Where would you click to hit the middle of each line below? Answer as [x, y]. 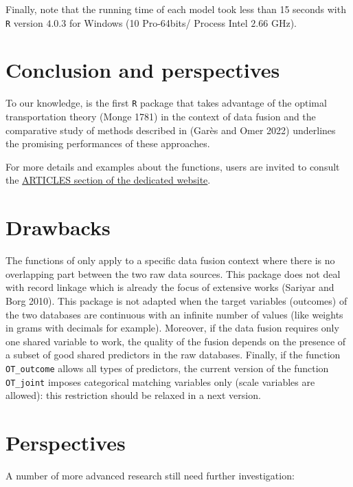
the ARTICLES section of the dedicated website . [108, 180]
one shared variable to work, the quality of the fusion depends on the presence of [176, 341]
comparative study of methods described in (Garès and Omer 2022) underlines [171, 130]
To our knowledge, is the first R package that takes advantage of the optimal [166, 103]
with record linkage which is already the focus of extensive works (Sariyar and [170, 287]
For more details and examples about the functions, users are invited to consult [173, 166]
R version [24, 22]
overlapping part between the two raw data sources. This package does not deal [173, 273]
